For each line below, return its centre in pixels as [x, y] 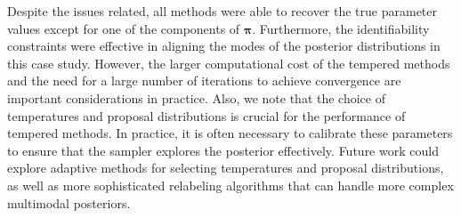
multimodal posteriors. [69, 202]
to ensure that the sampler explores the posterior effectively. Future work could [223, 150]
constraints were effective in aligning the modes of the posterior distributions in [224, 46]
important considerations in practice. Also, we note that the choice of [196, 97]
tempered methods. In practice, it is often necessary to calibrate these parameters [230, 133]
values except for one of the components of [124, 28]
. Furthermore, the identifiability [341, 28]
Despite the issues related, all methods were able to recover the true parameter [222, 11]
